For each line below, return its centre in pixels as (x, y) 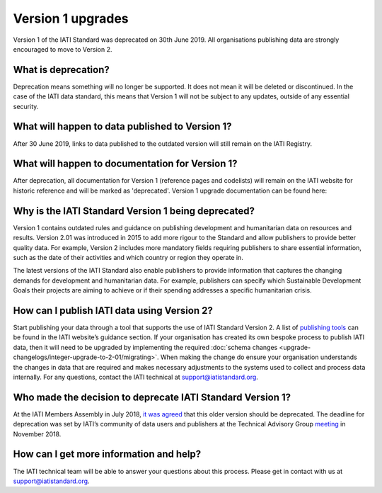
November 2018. (37, 434)
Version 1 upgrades (71, 18)
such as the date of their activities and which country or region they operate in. (128, 257)
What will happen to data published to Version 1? (123, 126)
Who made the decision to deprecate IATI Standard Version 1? (152, 397)
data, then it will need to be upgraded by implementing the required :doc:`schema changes (145, 347)
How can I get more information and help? (107, 454)
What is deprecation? (61, 70)
